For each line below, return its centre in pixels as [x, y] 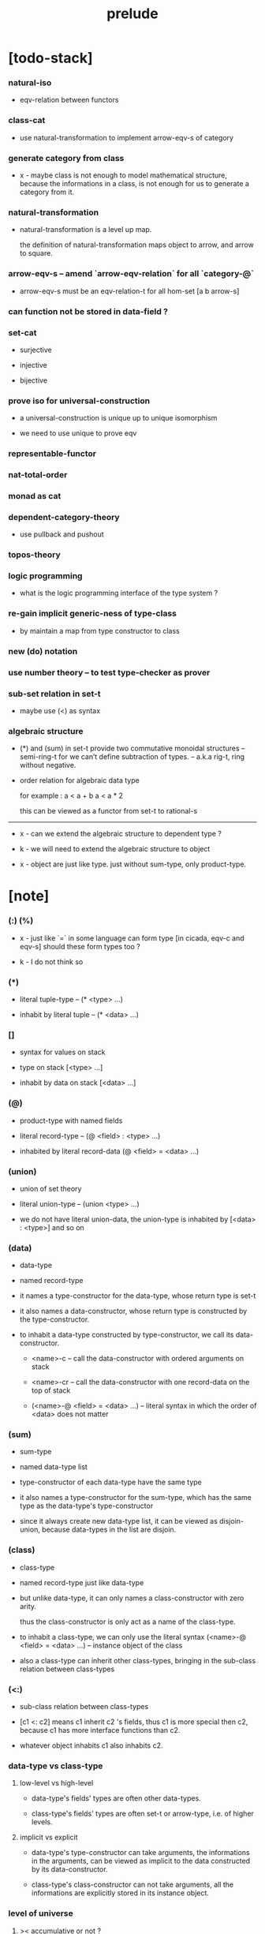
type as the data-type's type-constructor [86, 1506]
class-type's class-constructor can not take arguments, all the [132, 1885]
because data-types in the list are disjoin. [109, 1530]
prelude [132, 14]
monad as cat [35, 496]
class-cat [27, 121]
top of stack [51, 1390]
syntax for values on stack [62, 1052]
